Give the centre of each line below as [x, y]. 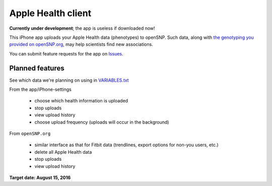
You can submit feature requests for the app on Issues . [66, 53]
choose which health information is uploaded [81, 101]
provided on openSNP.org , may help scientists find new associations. [81, 44]
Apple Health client [50, 13]
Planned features [37, 68]
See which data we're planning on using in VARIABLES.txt [69, 80]
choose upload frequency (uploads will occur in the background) [102, 122]
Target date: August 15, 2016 [40, 177]
